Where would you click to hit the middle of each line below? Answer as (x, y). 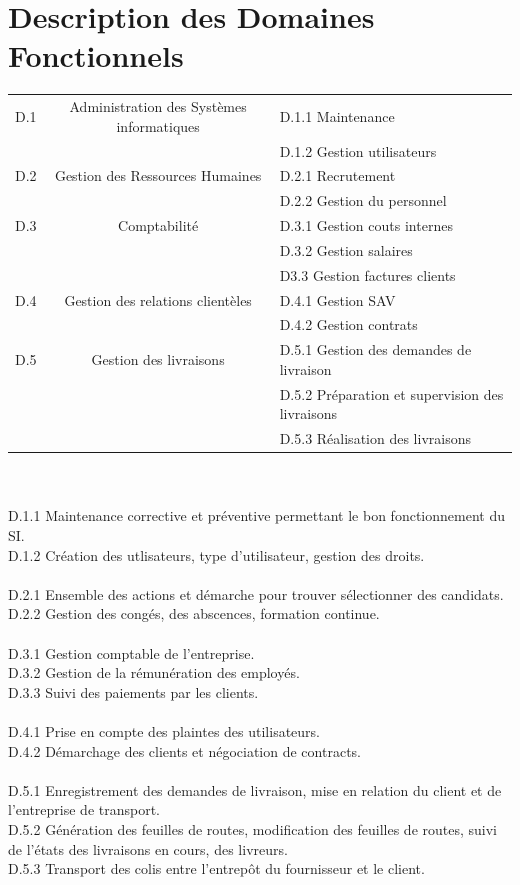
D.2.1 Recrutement (337, 175)
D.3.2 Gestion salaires (346, 249)
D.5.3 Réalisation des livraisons (375, 438)
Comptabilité (158, 225)
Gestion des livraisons (158, 359)
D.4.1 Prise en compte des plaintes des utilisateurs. (164, 730)
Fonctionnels (96, 55)
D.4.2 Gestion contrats (348, 324)
